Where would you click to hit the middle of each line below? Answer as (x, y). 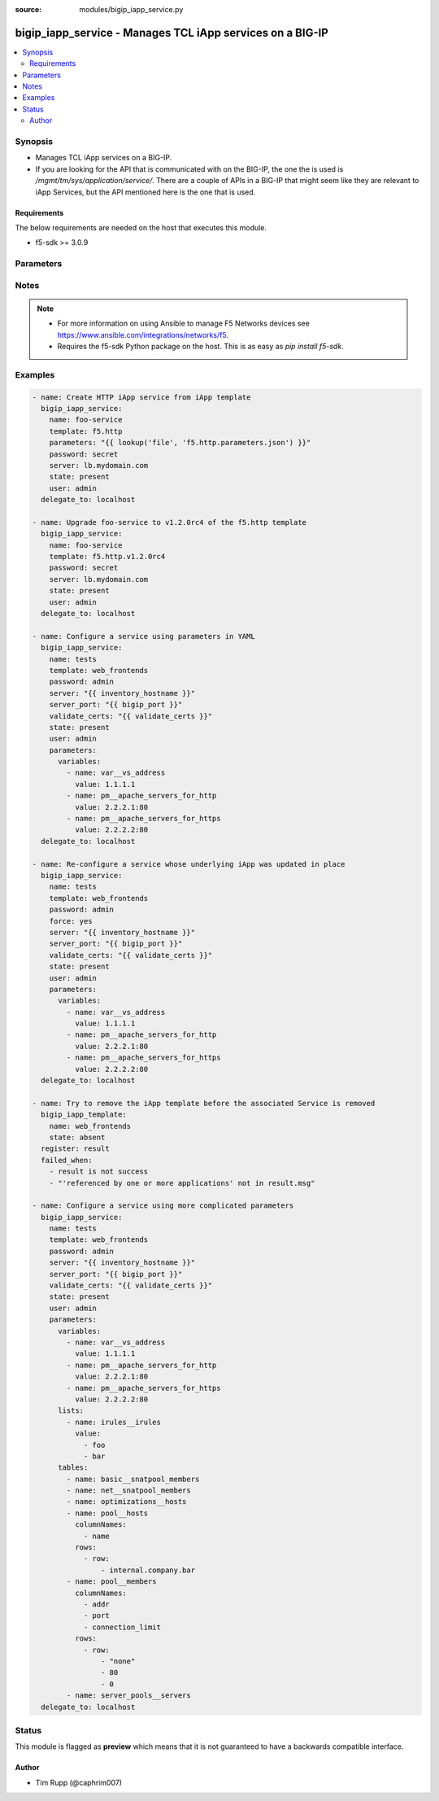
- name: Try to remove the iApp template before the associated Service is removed (204, 1103)
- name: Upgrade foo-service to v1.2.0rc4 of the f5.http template (170, 522)
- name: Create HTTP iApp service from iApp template (141, 397)
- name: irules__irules (114, 1422)
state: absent (77, 1137)
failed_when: (67, 1160)
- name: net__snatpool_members (128, 1491)
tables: (73, 1468)
